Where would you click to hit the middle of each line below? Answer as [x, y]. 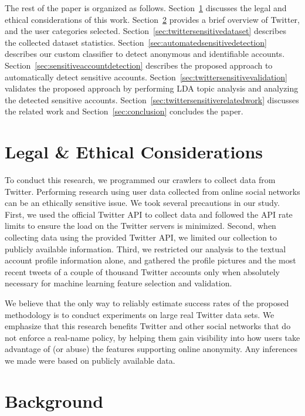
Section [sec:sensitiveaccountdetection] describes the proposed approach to [139, 65]
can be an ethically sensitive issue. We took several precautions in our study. [142, 203]
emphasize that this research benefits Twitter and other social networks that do [148, 326]
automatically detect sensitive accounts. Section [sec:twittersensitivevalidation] [146, 77]
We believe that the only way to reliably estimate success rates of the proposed [147, 303]
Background [54, 400]
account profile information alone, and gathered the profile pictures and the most [150, 260]
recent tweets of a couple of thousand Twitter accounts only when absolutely [142, 271]
